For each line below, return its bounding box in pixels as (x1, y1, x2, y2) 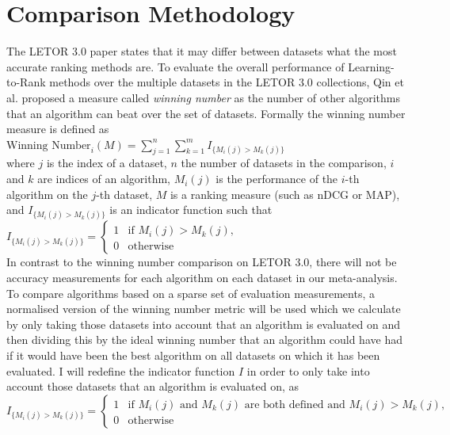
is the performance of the (215, 170, 338, 187)
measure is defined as (6, 120, 109, 137)
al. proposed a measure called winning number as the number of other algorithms (6, 89, 400, 105)
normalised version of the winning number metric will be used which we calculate (6, 300, 401, 317)
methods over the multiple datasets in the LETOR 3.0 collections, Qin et (49, 74, 404, 90)
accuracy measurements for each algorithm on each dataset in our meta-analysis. (6, 269, 398, 286)
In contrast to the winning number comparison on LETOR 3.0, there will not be (6, 254, 397, 270)
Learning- (348, 58, 395, 74)
